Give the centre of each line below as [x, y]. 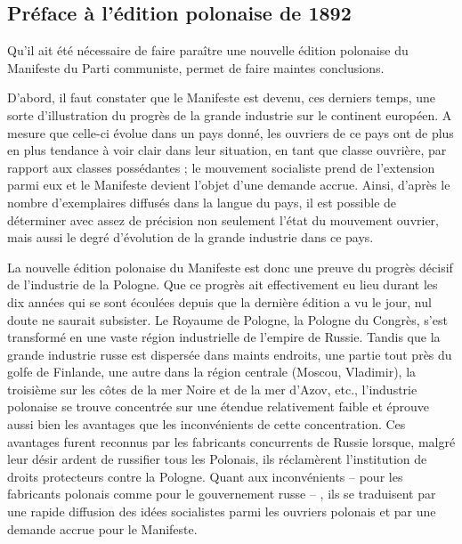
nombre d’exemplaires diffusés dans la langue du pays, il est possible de [202, 202]
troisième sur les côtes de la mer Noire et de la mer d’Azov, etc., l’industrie [212, 389]
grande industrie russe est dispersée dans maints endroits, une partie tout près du [230, 354]
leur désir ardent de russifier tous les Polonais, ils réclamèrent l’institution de [217, 459]
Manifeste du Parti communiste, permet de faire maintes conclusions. [196, 67]
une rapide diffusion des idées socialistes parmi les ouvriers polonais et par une [222, 512]
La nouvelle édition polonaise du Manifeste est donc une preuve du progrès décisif [230, 267]
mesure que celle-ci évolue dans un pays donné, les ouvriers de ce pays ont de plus [231, 132]
